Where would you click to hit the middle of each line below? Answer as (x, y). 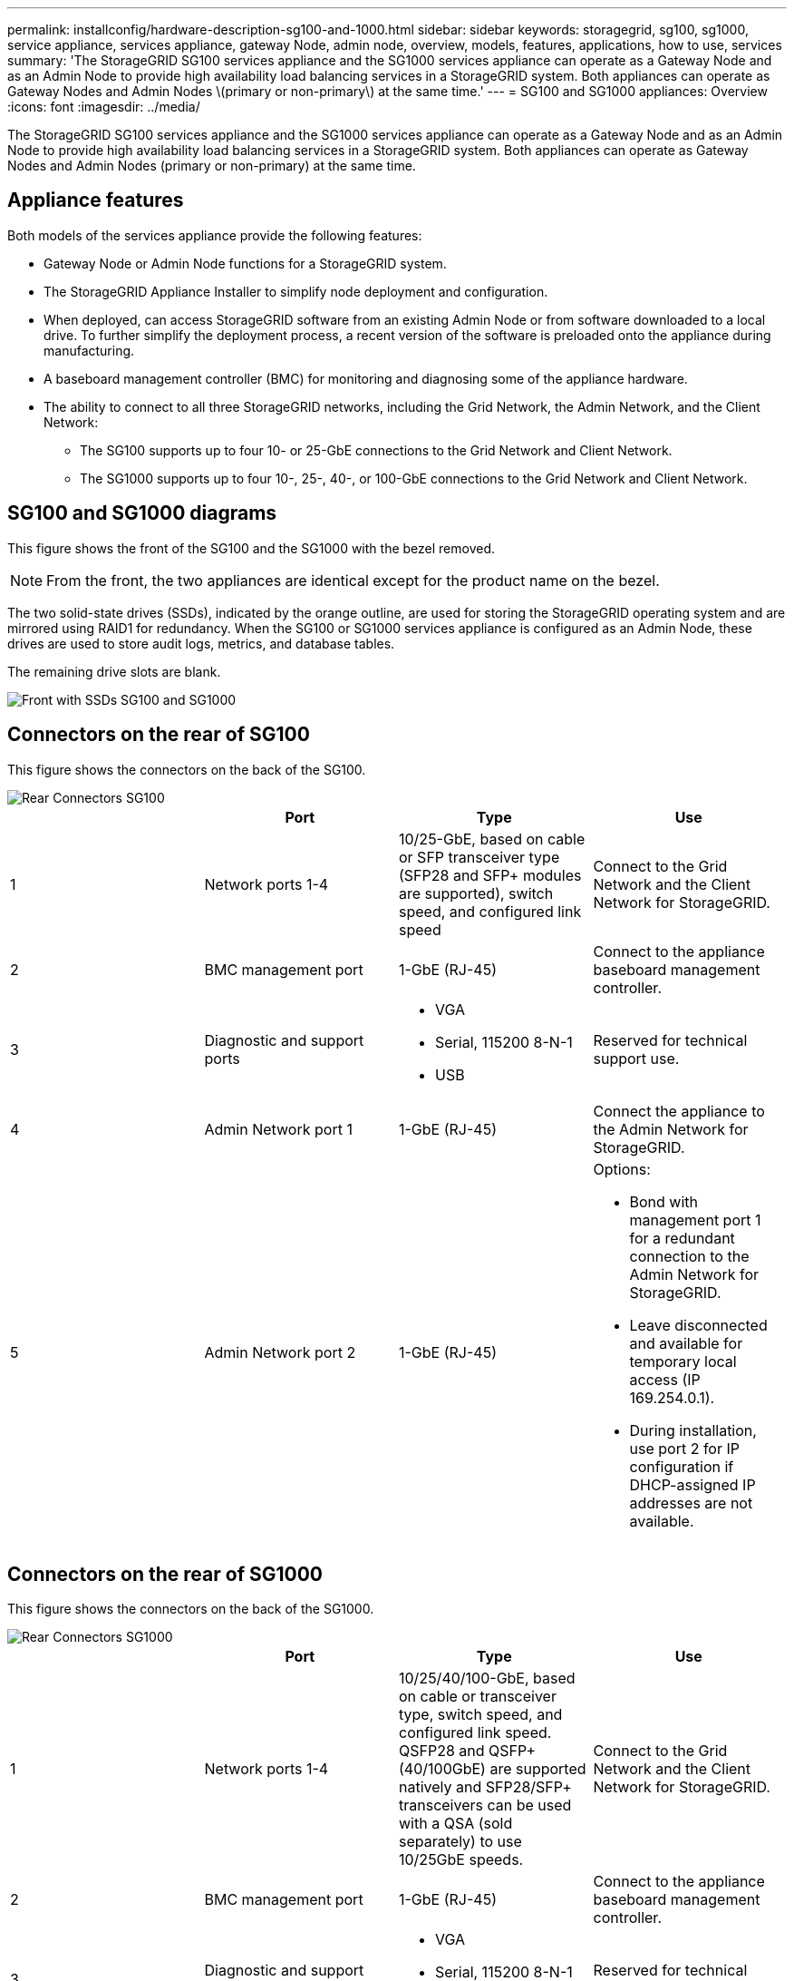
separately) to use (460, 1842)
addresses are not (691, 1503)
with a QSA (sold (456, 1824)
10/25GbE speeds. (461, 1860)
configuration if (682, 1466)
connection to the (689, 1256)
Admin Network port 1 (278, 1129)
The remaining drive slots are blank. (114, 671)
